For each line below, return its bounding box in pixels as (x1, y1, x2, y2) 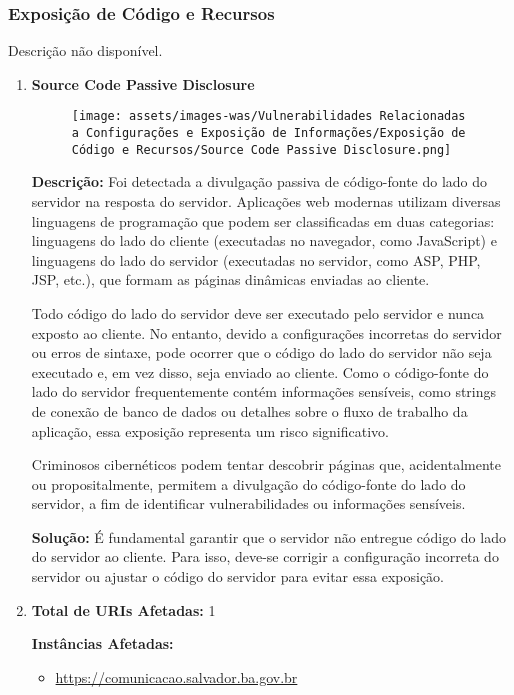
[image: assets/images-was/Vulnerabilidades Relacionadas (71, 109, 466, 124)
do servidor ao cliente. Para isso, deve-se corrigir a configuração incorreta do (31, 546, 499, 567)
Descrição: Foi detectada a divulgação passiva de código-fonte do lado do (31, 171, 488, 192)
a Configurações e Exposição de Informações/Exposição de (71, 126, 466, 141)
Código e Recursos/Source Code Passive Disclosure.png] (71, 142, 452, 157)
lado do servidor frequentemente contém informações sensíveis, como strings (31, 381, 497, 402)
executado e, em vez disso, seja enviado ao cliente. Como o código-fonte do (31, 361, 489, 382)
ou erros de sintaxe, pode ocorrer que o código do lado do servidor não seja (31, 342, 492, 363)
